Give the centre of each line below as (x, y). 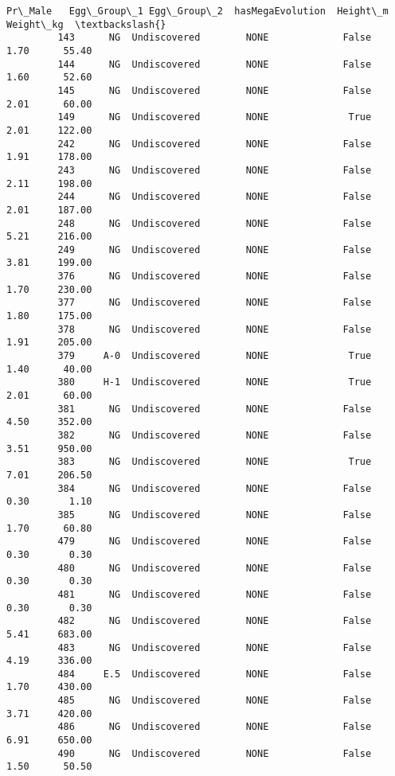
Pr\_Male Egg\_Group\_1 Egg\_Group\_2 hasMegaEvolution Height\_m (197, 11)
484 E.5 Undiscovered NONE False (215, 674)
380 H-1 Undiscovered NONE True (215, 382)
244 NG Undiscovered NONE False (215, 197)
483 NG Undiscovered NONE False (215, 647)
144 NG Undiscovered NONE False (215, 64)
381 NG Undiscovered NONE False (215, 409)
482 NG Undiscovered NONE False (215, 621)
